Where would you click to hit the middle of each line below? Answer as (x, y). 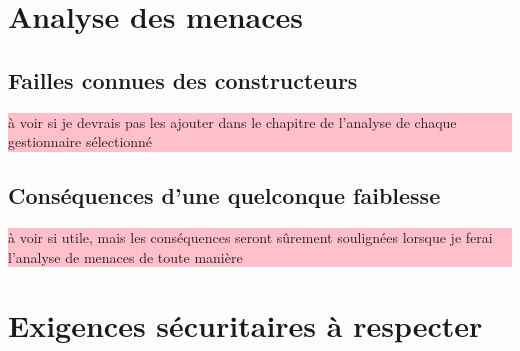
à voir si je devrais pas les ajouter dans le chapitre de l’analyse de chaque (232, 121)
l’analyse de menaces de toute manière (125, 256)
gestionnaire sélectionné (80, 141)
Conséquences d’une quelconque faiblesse (224, 195)
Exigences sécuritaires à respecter (245, 325)
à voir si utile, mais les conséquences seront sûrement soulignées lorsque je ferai (250, 236)
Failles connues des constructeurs (183, 79)
